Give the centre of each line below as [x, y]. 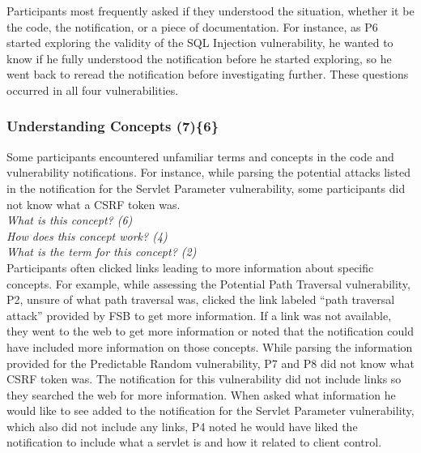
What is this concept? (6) [70, 220]
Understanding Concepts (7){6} [113, 126]
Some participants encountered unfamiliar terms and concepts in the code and [200, 156]
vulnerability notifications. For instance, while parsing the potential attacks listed [208, 172]
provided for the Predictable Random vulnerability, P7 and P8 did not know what [210, 363]
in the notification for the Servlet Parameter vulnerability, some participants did [206, 188]
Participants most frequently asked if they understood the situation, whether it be [210, 11]
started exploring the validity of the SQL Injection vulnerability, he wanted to [200, 43]
